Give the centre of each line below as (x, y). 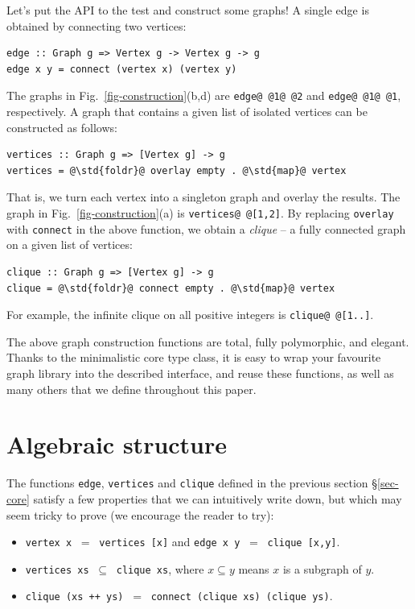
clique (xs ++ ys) (74, 597)
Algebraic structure (117, 444)
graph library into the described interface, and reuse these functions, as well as (200, 373)
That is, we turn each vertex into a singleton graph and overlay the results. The (203, 197)
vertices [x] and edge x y (170, 542)
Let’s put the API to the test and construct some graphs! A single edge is (188, 10)
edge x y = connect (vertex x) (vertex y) (122, 69)
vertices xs (57, 570)
